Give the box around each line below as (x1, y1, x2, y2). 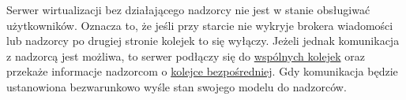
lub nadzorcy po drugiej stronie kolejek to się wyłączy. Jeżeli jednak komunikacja (6, 32, 400, 49)
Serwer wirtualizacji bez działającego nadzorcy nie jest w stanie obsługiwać (6, 2, 370, 17)
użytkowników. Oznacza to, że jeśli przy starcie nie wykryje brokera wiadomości (6, 17, 393, 33)
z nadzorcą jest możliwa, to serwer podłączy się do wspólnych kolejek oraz (6, 47, 365, 64)
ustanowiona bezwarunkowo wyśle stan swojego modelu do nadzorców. (6, 78, 347, 94)
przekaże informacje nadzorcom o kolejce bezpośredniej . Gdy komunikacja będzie (6, 63, 398, 80)
